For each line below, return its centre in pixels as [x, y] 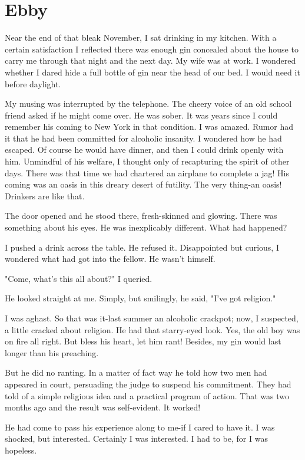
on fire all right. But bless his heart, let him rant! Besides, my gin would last [143, 341]
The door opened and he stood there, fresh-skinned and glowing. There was [141, 216]
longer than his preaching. [52, 352]
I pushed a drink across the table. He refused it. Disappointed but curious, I [142, 247]
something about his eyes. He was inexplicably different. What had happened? [146, 227]
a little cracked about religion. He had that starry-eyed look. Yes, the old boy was [152, 329]
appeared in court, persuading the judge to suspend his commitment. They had [148, 384]
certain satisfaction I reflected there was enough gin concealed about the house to [152, 49]
